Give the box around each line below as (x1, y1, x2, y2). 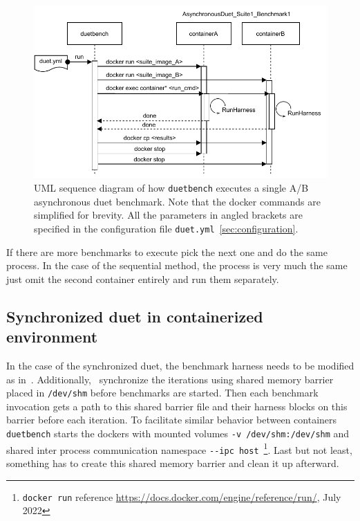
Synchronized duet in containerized (6, 305, 263, 327)
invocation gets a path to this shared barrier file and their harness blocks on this (6, 399, 348, 413)
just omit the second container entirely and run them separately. (6, 271, 279, 286)
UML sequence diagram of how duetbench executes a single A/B (34, 181, 309, 195)
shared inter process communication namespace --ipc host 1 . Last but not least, (6, 440, 352, 457)
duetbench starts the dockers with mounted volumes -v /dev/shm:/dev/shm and (6, 426, 350, 440)
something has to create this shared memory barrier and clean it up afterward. (6, 455, 339, 470)
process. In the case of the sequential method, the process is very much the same (6, 258, 348, 273)
